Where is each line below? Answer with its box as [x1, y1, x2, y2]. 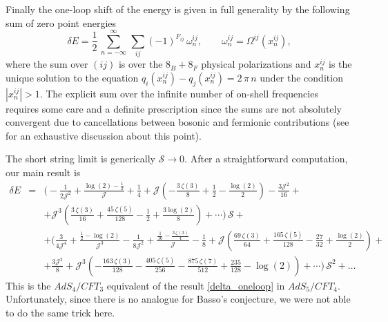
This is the [6, 278, 51, 292]
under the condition [260, 70, 343, 84]
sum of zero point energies [6, 15, 117, 30]
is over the [118, 57, 163, 71]
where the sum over [6, 57, 88, 71]
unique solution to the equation [6, 70, 139, 84]
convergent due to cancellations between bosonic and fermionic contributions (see [6, 115, 349, 129]
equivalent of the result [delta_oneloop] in [106, 278, 285, 292]
